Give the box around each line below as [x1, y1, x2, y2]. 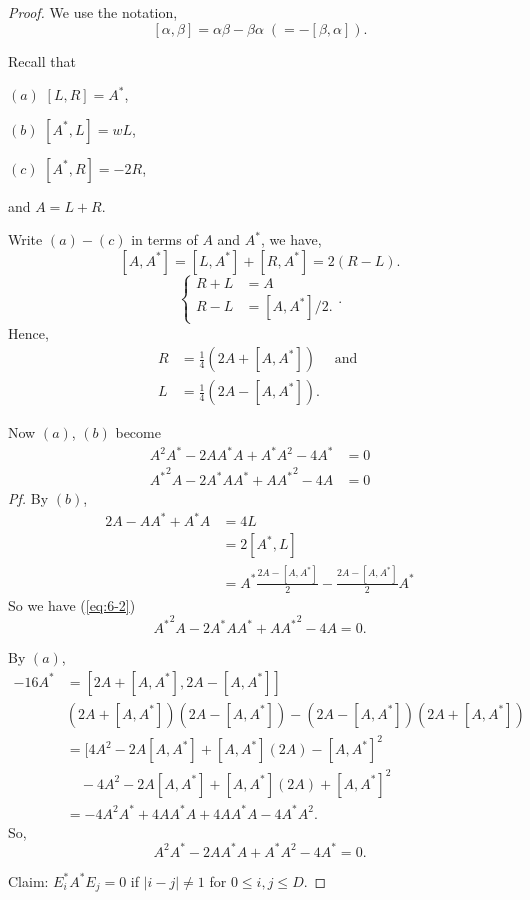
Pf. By [8, 488, 49, 509]
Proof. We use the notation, [8, 2, 178, 22]
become [115, 422, 161, 443]
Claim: [8, 870, 49, 891]
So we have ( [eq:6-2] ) [8, 594, 136, 615]
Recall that [8, 50, 76, 71]
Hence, [8, 322, 49, 343]
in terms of [131, 229, 198, 250]
